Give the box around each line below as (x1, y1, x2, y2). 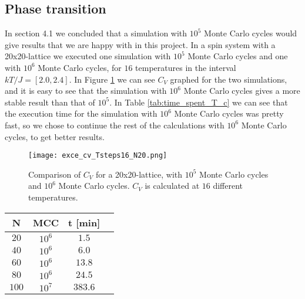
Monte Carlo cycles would (204, 27, 297, 39)
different (213, 179, 243, 192)
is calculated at (145, 179, 200, 192)
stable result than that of (5, 96, 95, 108)
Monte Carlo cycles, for (38, 61, 122, 73)
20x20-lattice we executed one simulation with (5, 50, 171, 62)
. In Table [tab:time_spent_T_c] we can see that (109, 96, 288, 108)
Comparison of (28, 168, 81, 180)
